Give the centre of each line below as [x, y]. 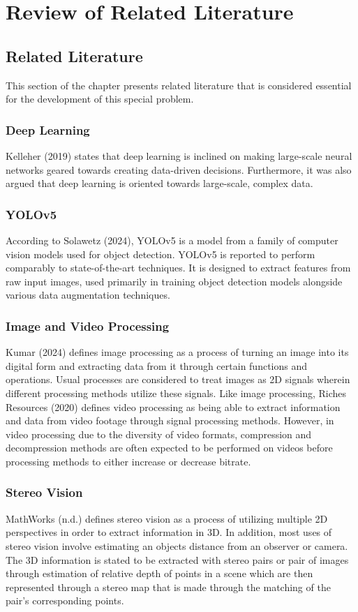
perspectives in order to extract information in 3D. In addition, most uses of [169, 532]
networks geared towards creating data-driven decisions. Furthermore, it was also [179, 169]
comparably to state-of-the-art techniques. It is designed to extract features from [178, 268]
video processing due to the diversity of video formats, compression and [159, 434]
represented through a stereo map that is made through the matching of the [168, 587]
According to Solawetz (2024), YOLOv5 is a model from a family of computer [172, 240]
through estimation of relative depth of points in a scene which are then [159, 573]
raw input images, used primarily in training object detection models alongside [174, 281]
